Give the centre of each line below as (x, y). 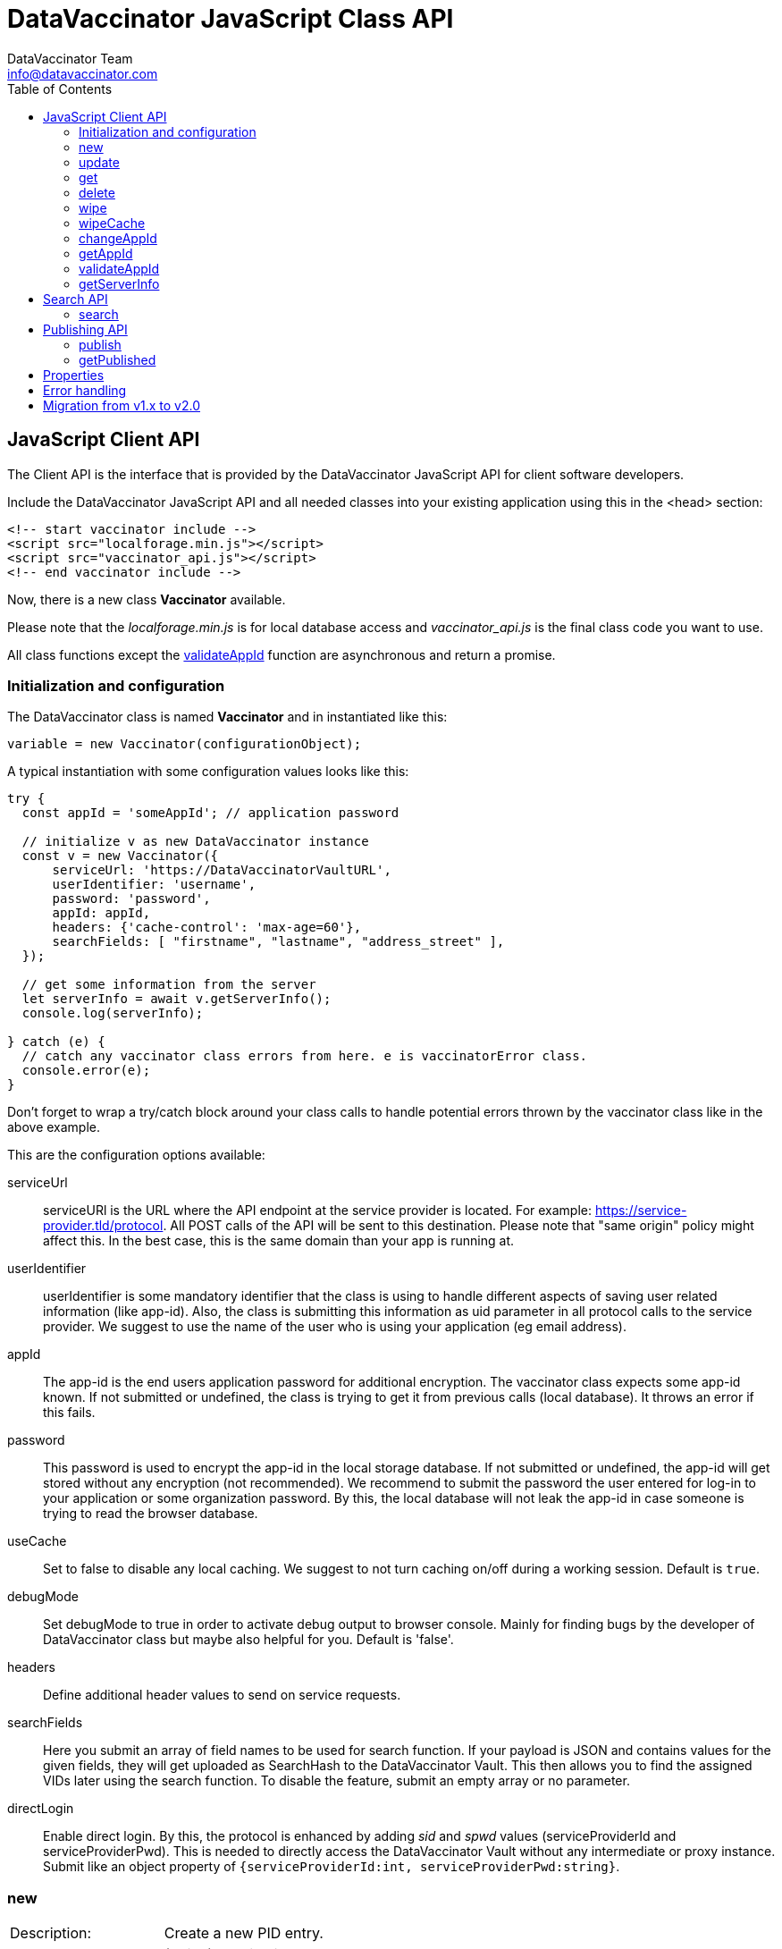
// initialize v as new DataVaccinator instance (195, 842)
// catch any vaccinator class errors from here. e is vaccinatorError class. (305, 1056)
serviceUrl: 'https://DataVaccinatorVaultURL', (222, 870)
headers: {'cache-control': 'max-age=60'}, (207, 928)
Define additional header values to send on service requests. (222, 1695)
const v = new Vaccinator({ (120, 856)
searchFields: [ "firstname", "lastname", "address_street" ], (278, 942)
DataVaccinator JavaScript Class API (231, 19)
